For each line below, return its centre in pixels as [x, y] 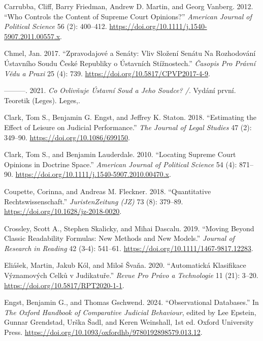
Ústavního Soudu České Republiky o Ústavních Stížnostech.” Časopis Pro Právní [130, 63]
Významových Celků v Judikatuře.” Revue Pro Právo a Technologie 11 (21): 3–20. [131, 275]
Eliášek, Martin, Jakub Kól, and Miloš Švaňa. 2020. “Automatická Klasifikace [125, 265]
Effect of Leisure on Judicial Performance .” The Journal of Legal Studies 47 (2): [128, 127]
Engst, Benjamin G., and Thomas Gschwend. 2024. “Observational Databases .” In [131, 302]
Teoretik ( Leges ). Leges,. [42, 100]
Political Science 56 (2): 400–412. [56, 26]
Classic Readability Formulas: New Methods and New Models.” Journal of [119, 238]
